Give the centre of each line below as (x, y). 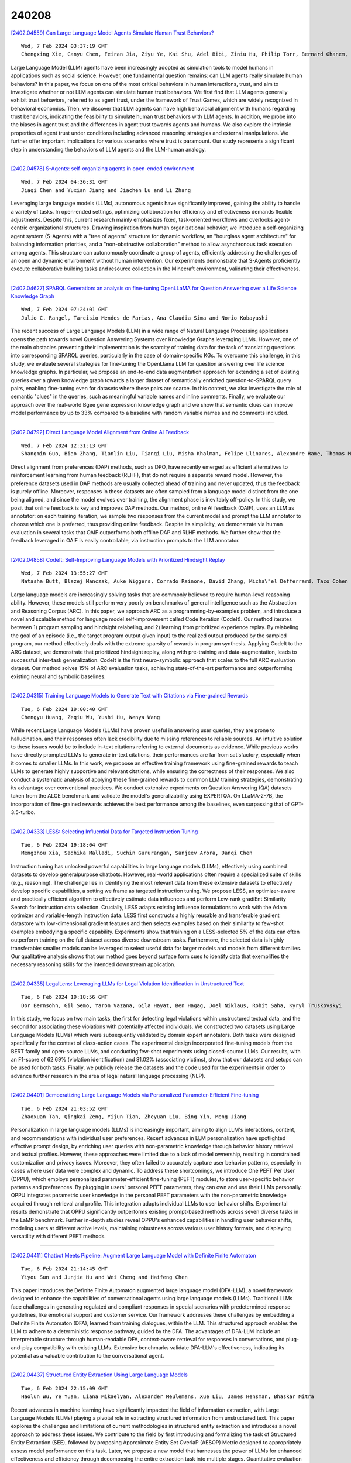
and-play (22, 1347)
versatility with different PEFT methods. (58, 1236)
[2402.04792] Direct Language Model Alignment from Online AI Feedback (100, 432)
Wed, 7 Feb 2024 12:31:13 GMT (65, 445)
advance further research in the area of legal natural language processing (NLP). (108, 1076)
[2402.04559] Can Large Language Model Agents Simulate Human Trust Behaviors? (112, 33)
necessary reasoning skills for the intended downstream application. (93, 964)
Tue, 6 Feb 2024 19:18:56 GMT (65, 997)
